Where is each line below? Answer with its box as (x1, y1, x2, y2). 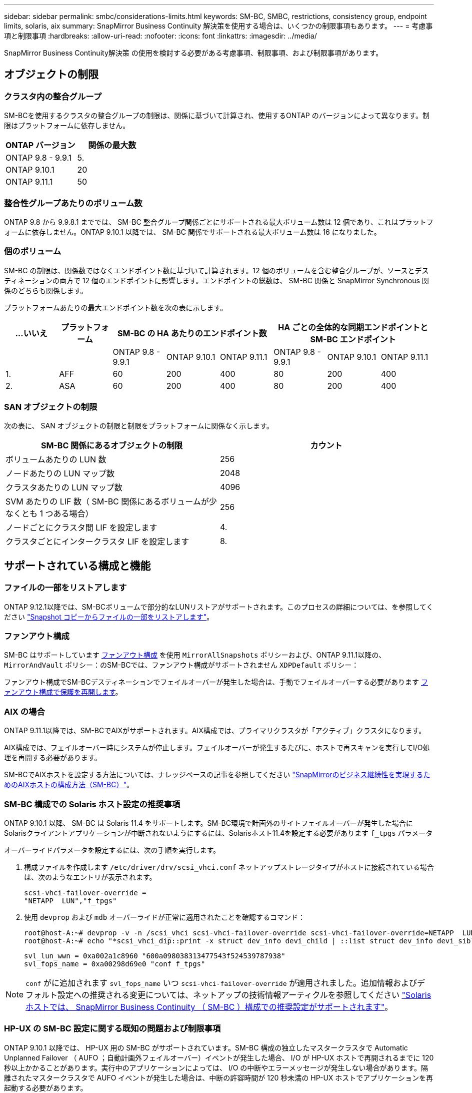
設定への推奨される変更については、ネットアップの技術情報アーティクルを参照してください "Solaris (57, 989, 431, 1000)
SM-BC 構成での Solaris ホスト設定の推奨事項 (4, 799, 180, 809)
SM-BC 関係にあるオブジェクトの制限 (40, 440, 183, 451)
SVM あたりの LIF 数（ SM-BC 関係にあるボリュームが (5, 496, 209, 507)
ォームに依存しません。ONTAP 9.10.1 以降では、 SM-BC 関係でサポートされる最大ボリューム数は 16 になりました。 (4, 227, 381, 236)
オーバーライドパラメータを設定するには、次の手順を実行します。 (4, 845, 220, 854)
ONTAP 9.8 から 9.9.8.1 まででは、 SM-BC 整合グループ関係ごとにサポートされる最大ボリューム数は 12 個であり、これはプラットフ (4, 217, 433, 226)
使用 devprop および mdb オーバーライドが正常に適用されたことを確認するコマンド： (24, 912, 305, 921)
